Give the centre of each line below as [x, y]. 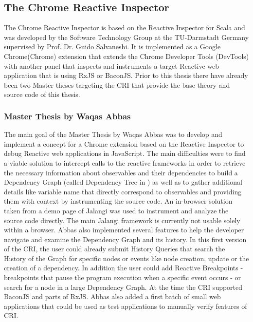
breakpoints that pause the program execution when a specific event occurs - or [122, 277]
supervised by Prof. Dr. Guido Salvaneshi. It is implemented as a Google [112, 47]
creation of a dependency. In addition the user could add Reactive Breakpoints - [124, 268]
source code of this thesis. [42, 94]
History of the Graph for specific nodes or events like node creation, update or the [126, 258]
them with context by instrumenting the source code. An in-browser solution [118, 201]
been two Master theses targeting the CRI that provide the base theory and [117, 85]
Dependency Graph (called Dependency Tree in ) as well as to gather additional [123, 182]
